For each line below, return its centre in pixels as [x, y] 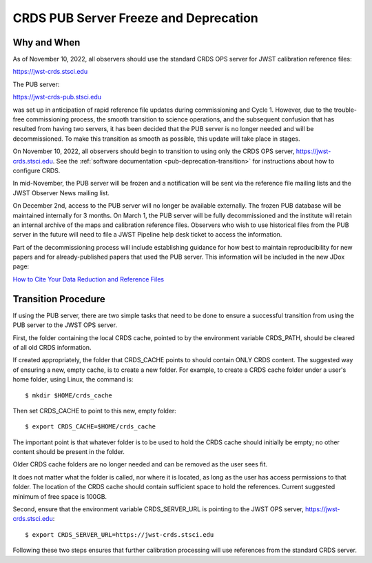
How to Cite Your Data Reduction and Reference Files [89, 279]
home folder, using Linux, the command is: [73, 379]
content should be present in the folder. [69, 452]
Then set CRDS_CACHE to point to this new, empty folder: [95, 411]
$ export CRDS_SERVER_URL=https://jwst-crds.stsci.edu [120, 534]
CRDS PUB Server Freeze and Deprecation [135, 18]
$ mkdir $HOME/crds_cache [69, 395]
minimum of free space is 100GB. [60, 496]
